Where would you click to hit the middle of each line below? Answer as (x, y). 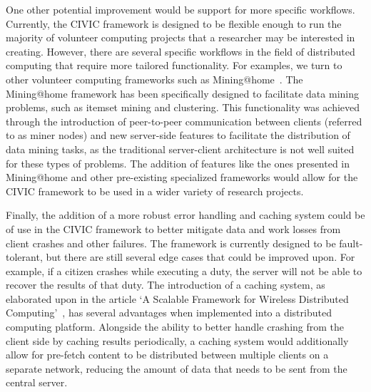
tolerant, (24, 257)
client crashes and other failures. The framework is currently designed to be (171, 243)
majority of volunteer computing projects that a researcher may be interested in (181, 37)
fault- (351, 243)
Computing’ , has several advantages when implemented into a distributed (169, 313)
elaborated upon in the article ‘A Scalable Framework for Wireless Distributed (177, 298)
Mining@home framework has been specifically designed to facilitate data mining (182, 93)
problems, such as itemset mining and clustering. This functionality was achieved (183, 107)
